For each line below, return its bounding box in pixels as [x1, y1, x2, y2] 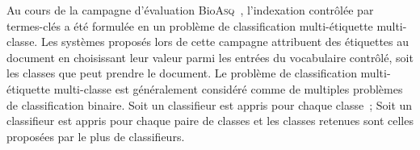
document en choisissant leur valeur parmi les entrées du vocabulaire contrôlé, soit [6, 48, 414, 65]
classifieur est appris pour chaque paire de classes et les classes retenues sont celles [6, 112, 414, 129]
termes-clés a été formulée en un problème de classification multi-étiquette [6, 17, 373, 34]
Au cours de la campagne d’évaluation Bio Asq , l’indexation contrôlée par [6, 2, 374, 18]
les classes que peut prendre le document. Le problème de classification [6, 65, 357, 81]
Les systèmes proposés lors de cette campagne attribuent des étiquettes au [40, 33, 409, 50]
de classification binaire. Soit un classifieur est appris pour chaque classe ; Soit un [6, 96, 413, 113]
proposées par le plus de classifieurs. [6, 127, 185, 144]
